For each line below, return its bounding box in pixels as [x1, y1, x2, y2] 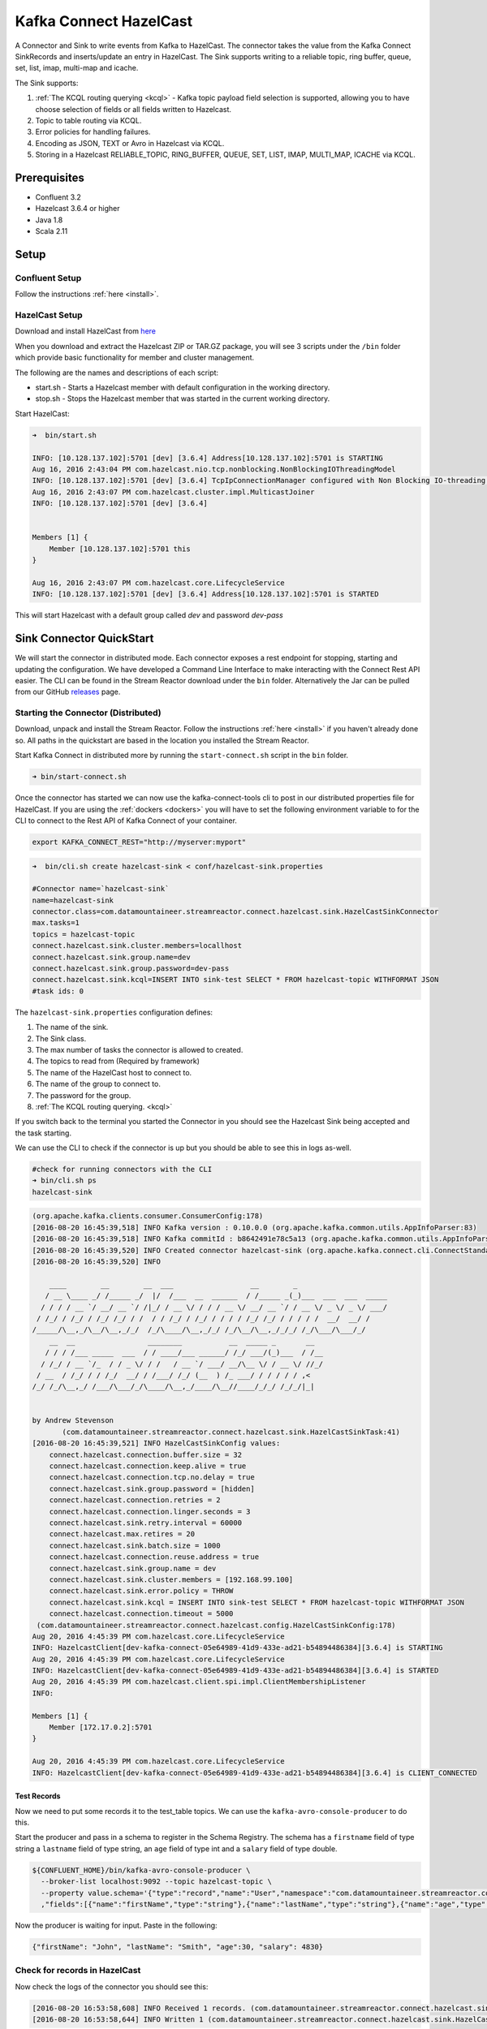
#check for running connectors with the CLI [32, 1165, 213, 1174]
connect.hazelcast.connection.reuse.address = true [49, 1553, 260, 1562]
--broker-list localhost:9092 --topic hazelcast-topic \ [41, 1877, 272, 1886]
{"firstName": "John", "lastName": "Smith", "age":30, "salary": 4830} [32, 1942, 324, 1951]
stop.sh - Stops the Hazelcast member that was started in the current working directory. [35, 394, 330, 403]
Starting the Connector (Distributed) [15, 707, 162, 718]
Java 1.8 [35, 215, 63, 225]
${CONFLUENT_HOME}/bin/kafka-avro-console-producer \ [32, 1865, 251, 1875]
